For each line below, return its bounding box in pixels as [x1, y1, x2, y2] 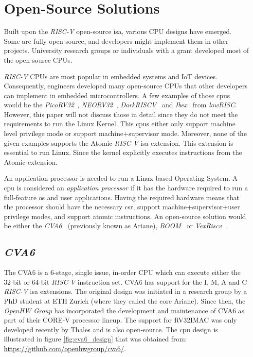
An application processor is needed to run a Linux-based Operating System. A [4, 173, 238, 183]
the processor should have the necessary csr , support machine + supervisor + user [4, 202, 240, 212]
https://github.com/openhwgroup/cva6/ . [4, 343, 126, 353]
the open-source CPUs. [4, 54, 72, 65]
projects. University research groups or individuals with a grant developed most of [4, 45, 249, 55]
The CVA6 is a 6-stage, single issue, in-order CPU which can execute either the [4, 267, 241, 277]
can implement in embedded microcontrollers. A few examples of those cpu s [4, 90, 230, 100]
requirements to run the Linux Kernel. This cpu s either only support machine [4, 119, 235, 129]
